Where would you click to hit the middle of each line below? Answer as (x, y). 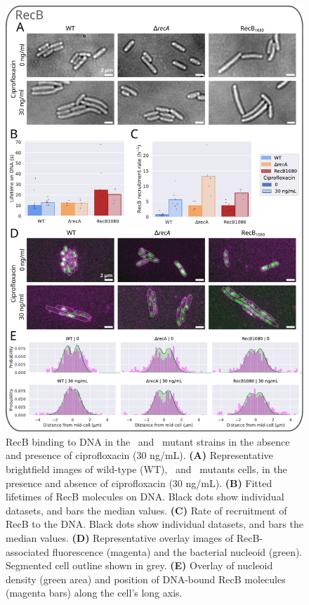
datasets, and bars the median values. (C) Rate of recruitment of (146, 510)
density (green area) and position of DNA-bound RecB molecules (146, 579)
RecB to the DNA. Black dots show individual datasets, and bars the (154, 524)
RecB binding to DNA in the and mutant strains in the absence (148, 441)
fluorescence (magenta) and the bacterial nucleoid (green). (177, 551)
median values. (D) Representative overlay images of (120, 537)
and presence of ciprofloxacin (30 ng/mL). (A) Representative (139, 455)
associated (27, 551)
